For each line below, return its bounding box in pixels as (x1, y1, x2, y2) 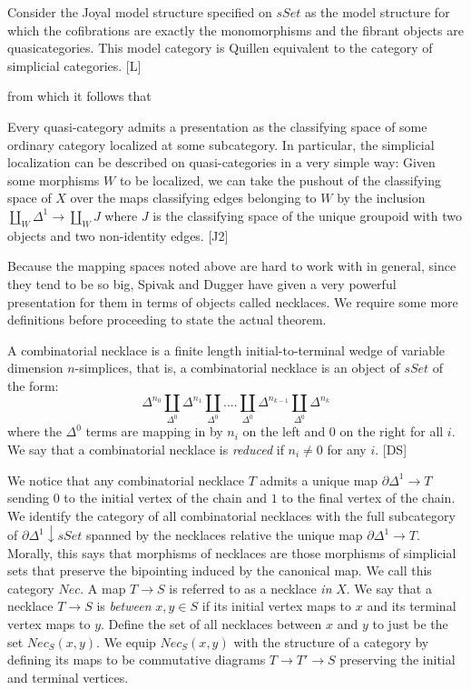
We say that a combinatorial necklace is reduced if (7, 439, 284, 458)
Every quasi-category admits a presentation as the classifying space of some (7, 116, 427, 135)
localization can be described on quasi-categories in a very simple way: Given (7, 153, 436, 172)
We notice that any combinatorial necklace (7, 470, 244, 489)
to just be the (372, 615, 448, 634)
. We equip (96, 632, 156, 651)
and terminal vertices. (7, 667, 129, 686)
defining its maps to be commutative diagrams (7, 650, 266, 669)
